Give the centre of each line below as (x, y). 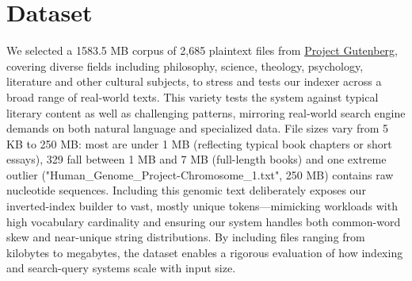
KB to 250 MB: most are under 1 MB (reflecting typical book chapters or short (199, 143)
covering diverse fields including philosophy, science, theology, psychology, (185, 65)
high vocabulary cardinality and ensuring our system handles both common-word (204, 221)
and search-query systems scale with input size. (121, 268)
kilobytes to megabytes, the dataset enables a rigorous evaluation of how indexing (205, 252)
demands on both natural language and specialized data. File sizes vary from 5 (198, 128)
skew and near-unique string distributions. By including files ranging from (186, 237)
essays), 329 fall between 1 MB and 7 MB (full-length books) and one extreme (196, 159)
